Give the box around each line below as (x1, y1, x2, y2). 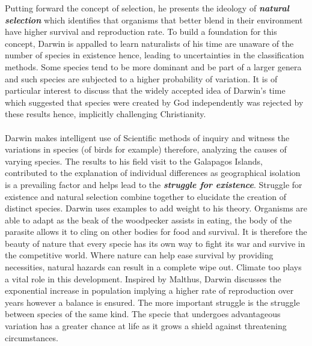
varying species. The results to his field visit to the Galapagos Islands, (5, 154, 263, 167)
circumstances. (5, 331, 58, 344)
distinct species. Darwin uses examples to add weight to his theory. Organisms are (5, 202, 308, 214)
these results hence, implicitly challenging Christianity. (5, 108, 206, 120)
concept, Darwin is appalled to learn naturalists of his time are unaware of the (5, 37, 294, 49)
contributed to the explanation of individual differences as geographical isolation (5, 166, 301, 179)
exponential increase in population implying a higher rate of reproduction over (5, 284, 294, 297)
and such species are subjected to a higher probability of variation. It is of (5, 72, 278, 85)
